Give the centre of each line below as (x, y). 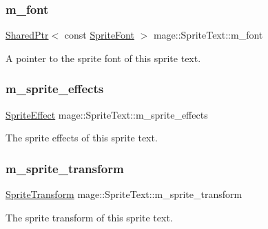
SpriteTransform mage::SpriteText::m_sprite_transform (124, 194)
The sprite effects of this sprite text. (82, 138)
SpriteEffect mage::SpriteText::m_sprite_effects (107, 114)
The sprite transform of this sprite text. (89, 217)
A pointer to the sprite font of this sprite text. (103, 58)
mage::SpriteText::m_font (208, 35)
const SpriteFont (99, 35)
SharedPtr (27, 35)
